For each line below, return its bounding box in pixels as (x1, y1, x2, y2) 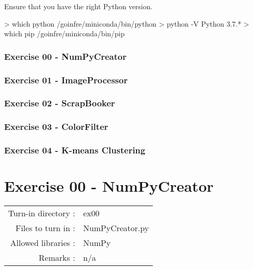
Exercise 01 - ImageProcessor (4, 73, 128, 86)
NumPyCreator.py (83, 222, 149, 234)
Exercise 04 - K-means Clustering (4, 144, 146, 156)
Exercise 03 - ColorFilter (4, 120, 108, 133)
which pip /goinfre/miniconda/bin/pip (4, 28, 125, 39)
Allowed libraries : (10, 237, 75, 249)
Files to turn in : (15, 222, 75, 234)
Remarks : (38, 252, 75, 264)
